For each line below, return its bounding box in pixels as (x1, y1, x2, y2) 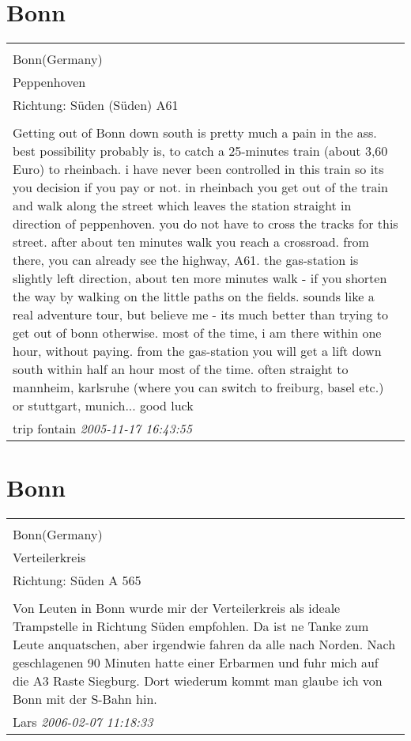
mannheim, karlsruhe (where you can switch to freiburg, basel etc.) (13, 378, 384, 397)
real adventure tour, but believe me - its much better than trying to (13, 305, 388, 324)
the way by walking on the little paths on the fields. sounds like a (13, 287, 375, 306)
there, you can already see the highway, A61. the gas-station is (13, 251, 359, 270)
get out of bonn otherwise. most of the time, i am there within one (13, 323, 382, 342)
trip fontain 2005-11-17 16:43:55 (13, 419, 192, 438)
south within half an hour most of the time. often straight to (13, 360, 349, 379)
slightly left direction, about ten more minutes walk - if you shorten (13, 269, 387, 288)
